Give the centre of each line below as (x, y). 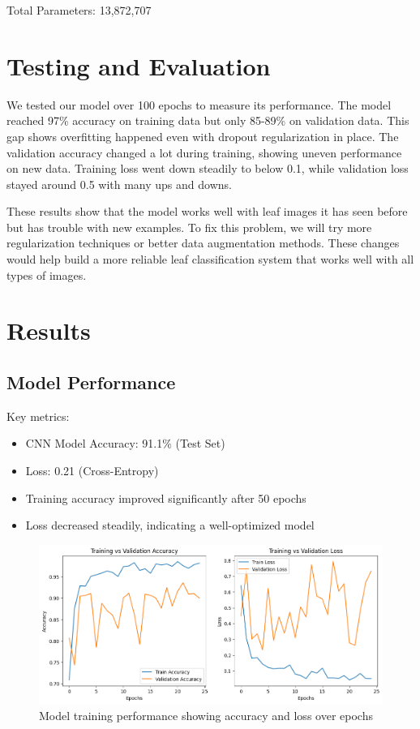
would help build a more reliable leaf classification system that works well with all (210, 259)
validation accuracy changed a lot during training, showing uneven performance (204, 152)
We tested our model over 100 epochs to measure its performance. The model (199, 104)
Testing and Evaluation (139, 65)
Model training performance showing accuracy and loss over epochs (206, 715)
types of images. (47, 274)
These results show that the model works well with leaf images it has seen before (207, 211)
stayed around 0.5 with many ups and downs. (119, 184)
